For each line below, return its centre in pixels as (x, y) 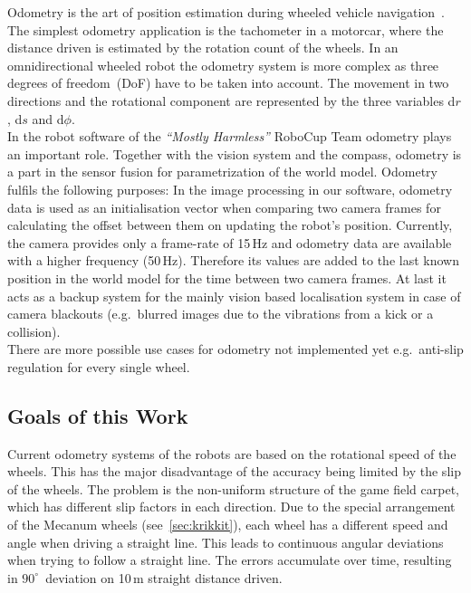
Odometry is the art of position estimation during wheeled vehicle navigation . (226, 12)
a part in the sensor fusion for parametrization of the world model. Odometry (222, 172)
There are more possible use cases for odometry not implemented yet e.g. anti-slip (235, 349)
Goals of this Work (98, 415)
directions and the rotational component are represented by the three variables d (231, 100)
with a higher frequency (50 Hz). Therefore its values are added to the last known (233, 260)
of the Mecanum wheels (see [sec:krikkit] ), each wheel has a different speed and (228, 525)
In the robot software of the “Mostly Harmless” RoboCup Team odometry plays (230, 136)
